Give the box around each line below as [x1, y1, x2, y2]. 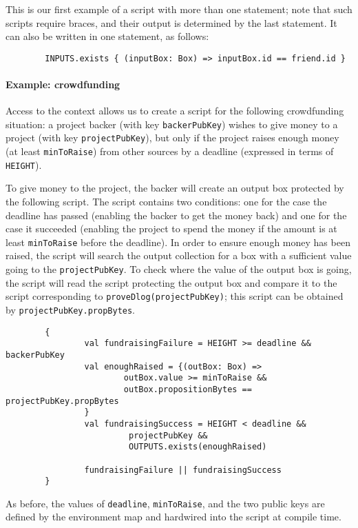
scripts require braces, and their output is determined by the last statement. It [6, 15, 337, 30]
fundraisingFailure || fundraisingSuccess [84, 465, 282, 475]
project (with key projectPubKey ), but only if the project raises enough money [6, 130, 339, 145]
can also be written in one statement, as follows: [6, 29, 209, 43]
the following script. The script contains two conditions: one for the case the [6, 194, 327, 209]
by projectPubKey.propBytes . [6, 302, 136, 316]
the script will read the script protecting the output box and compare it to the [6, 275, 337, 290]
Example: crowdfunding [6, 77, 120, 92]
